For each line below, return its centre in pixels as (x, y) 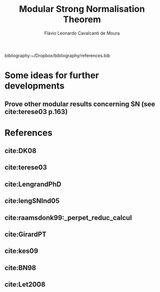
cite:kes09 (21, 251)
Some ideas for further (52, 75)
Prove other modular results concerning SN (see (80, 104)
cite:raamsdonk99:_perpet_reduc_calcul (68, 218)
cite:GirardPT (26, 234)
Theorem (82, 19)
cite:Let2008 (25, 284)
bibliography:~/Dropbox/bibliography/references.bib (57, 56)
